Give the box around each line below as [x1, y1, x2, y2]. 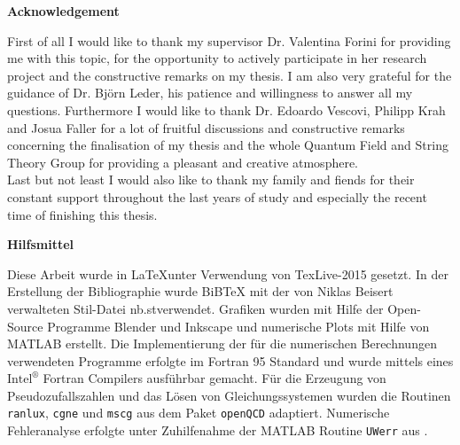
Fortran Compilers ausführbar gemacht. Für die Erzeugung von [43, 369, 386, 387]
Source [7, 316, 43, 335]
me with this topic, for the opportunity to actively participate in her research [7, 49, 427, 67]
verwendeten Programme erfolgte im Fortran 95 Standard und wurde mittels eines [7, 351, 454, 370]
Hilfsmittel [7, 235, 74, 254]
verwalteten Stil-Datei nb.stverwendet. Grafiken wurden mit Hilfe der [7, 299, 384, 317]
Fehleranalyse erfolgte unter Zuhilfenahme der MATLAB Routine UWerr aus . [7, 421, 428, 440]
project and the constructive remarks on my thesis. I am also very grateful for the [7, 66, 452, 84]
